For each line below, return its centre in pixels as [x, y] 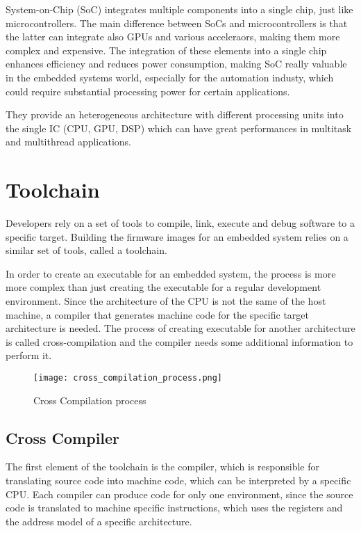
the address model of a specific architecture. [99, 521]
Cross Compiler [63, 437]
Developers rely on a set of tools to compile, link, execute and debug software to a [180, 223]
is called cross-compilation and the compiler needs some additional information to [179, 341]
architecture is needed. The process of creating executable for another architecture [180, 328]
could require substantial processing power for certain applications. [148, 91]
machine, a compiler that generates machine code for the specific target [157, 314]
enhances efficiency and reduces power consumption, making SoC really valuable [176, 64]
